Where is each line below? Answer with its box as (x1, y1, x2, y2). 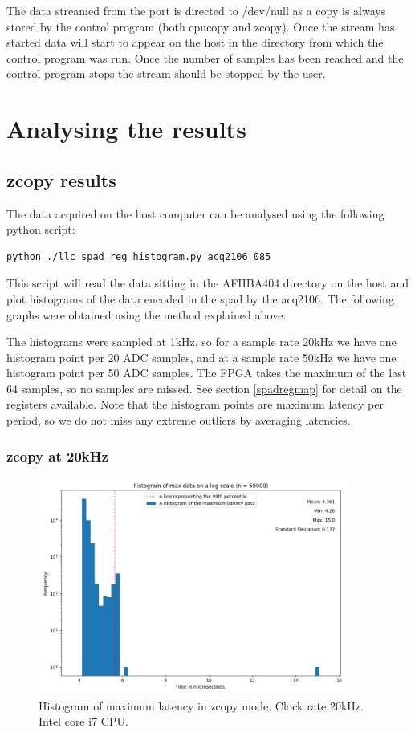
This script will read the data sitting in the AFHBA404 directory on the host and (6, 274, 409, 291)
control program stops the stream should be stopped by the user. (6, 65, 326, 82)
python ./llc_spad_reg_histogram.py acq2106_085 (6, 250, 271, 262)
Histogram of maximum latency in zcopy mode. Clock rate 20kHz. (39, 697, 364, 714)
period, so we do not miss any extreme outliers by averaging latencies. (6, 412, 351, 429)
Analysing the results (6, 112, 246, 145)
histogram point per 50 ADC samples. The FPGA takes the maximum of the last (6, 364, 407, 381)
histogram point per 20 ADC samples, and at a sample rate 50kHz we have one (6, 348, 397, 365)
